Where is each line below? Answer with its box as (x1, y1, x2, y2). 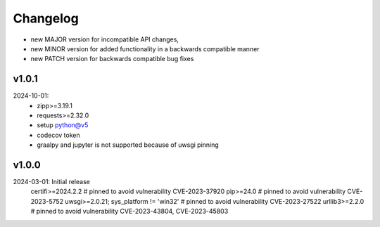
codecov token (37, 131, 80, 139)
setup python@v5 (37, 121, 89, 129)
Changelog (13, 11, 79, 26)
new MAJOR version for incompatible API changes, (30, 35, 179, 44)
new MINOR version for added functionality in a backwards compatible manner (30, 44, 260, 53)
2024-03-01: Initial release (13, 178, 91, 186)
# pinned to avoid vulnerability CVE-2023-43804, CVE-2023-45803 (30, 207, 229, 216)
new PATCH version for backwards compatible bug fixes (30, 55, 194, 63)
